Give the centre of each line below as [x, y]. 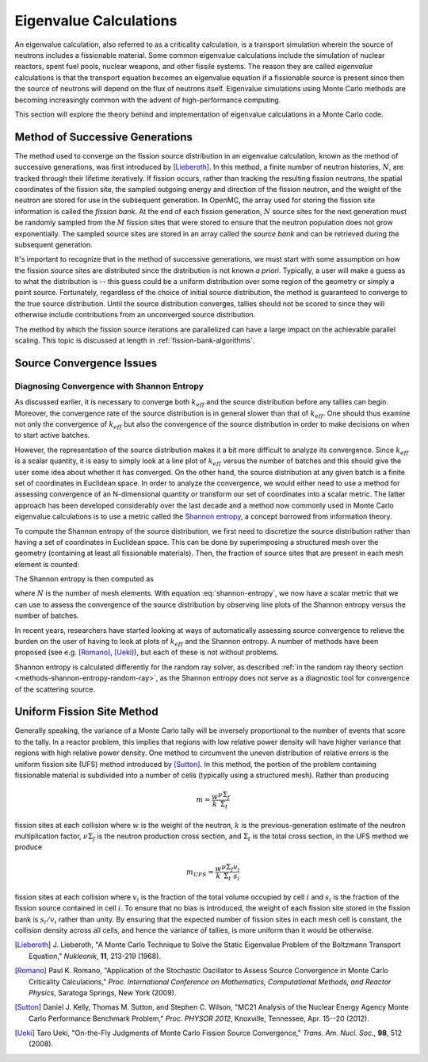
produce [29, 847]
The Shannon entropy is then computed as [84, 579]
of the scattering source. [55, 689]
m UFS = [200, 872]
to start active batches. [52, 435]
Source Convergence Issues [86, 363]
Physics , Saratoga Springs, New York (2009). [103, 992]
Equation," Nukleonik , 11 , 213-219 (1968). [95, 956]
